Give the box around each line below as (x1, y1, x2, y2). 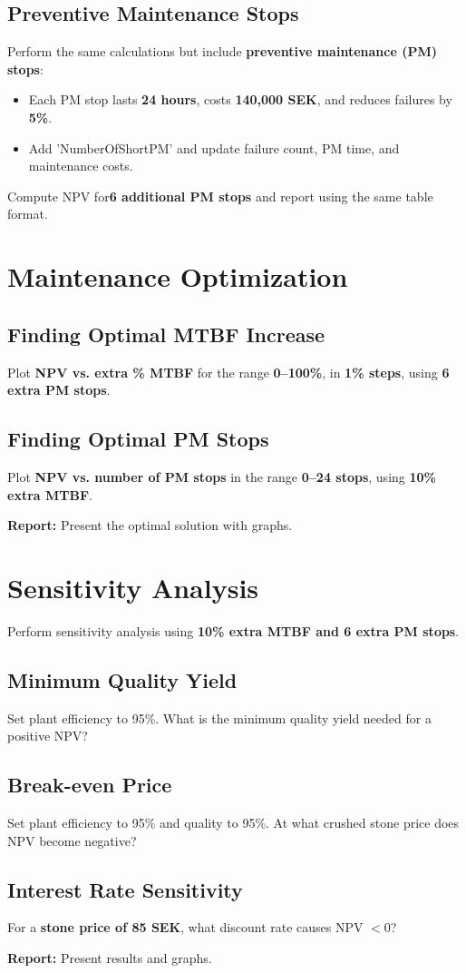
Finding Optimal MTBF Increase (7, 319, 325, 348)
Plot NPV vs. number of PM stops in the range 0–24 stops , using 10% (7, 467, 436, 486)
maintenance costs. (28, 156, 133, 175)
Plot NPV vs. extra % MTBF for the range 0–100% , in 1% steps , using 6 (7, 362, 450, 381)
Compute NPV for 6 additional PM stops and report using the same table (7, 186, 433, 205)
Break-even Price (7, 771, 172, 799)
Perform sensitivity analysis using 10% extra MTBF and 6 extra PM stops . (7, 621, 460, 640)
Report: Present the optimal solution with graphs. (7, 516, 293, 535)
